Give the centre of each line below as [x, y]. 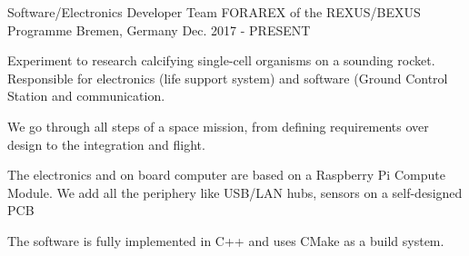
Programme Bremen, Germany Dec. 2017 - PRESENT [159, 30]
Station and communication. [86, 96]
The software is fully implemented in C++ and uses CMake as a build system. [226, 240]
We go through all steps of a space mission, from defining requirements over [218, 126]
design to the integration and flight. [106, 144]
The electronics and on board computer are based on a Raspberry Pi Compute [226, 175]
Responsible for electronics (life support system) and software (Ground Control [228, 78]
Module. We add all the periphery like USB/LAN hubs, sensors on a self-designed [235, 192]
